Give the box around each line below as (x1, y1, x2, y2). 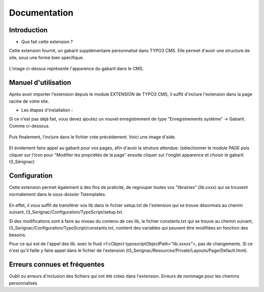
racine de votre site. (9, 98, 49, 104)
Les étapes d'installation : (21, 107, 73, 113)
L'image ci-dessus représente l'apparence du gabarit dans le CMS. (9, 66, 144, 72)
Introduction (9, 26, 48, 34)
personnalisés (9, 280, 38, 286)
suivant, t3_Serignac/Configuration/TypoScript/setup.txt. (9, 209, 124, 215)
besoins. (9, 232, 26, 238)
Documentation (9, 7, 74, 18)
